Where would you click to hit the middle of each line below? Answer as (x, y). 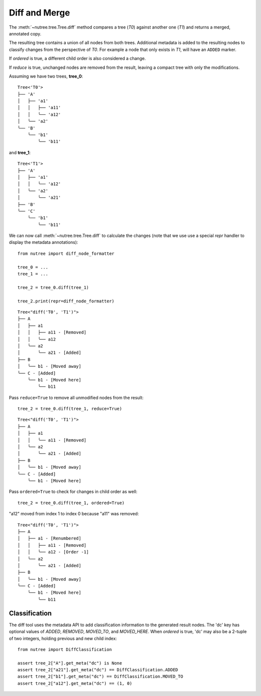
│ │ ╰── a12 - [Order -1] (53, 552)
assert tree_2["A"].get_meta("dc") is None (70, 663)
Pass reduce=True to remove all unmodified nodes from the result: (76, 397)
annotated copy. (25, 33)
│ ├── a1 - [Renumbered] (50, 538)
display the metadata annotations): (43, 242)
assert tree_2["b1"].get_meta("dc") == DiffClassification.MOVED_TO (100, 677)
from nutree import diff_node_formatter (66, 253)
